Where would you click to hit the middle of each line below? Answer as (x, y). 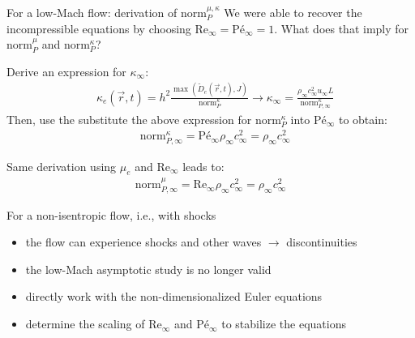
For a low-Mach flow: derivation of (92, 12)
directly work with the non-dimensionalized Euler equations (174, 296)
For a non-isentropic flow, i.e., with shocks (111, 214)
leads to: (203, 166)
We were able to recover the (293, 12)
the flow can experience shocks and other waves (143, 242)
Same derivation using (62, 166)
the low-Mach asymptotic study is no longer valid (148, 269)
